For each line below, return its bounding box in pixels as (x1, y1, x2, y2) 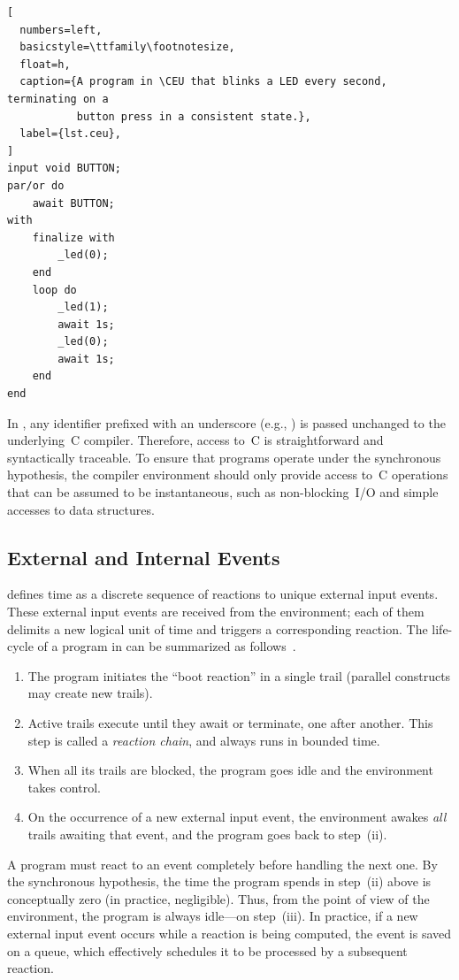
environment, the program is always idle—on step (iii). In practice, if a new (7, 907, 418, 925)
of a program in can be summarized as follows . (37, 637, 296, 655)
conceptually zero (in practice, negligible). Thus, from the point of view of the (7, 889, 430, 907)
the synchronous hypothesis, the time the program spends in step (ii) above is (7, 872, 432, 891)
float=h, (19, 57, 71, 71)
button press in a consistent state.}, (76, 110, 311, 123)
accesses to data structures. (7, 500, 155, 518)
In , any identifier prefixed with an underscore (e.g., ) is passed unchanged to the (7, 413, 446, 432)
